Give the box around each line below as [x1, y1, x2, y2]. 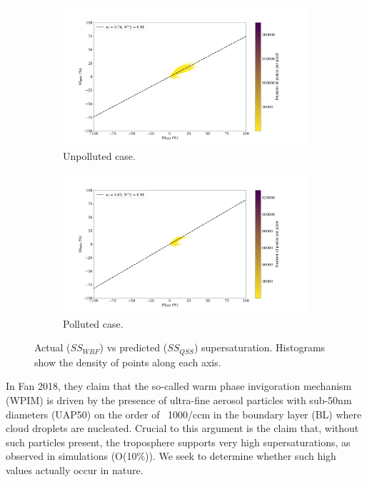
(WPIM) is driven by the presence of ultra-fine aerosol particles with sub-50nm [6, 393, 352, 408]
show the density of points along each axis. [34, 354, 221, 369]
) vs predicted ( [99, 340, 168, 355]
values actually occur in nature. [6, 463, 144, 478]
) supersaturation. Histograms [193, 340, 326, 355]
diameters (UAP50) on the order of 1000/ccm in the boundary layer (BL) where [6, 406, 362, 421]
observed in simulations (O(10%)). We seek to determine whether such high [6, 448, 336, 463]
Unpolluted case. [63, 149, 136, 164]
